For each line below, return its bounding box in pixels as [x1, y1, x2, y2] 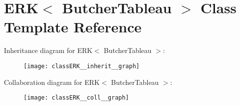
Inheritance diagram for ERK [4, 45, 93, 55]
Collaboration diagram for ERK [4, 77, 100, 87]
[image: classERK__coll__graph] [24, 94, 129, 102]
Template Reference [4, 17, 142, 37]
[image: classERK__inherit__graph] [24, 62, 140, 70]
